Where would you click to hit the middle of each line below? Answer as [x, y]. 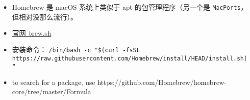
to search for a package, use [53, 82]
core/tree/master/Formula [51, 91]
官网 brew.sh [32, 33]
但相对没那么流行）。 [45, 16]
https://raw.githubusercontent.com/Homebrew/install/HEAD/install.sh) [130, 58]
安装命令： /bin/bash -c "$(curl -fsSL [76, 49]
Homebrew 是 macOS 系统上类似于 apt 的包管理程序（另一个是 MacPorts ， [130, 7]
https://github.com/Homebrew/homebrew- [162, 82]
